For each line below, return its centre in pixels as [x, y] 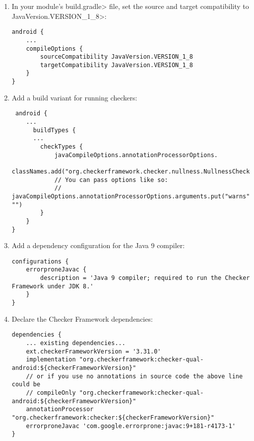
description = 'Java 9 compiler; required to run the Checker [145, 278]
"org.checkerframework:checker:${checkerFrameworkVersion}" [113, 417]
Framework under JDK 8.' [53, 286]
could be [26, 385]
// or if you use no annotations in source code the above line [134, 376]
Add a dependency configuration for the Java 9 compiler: [98, 245]
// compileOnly [51, 393]
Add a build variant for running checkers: [74, 97]
